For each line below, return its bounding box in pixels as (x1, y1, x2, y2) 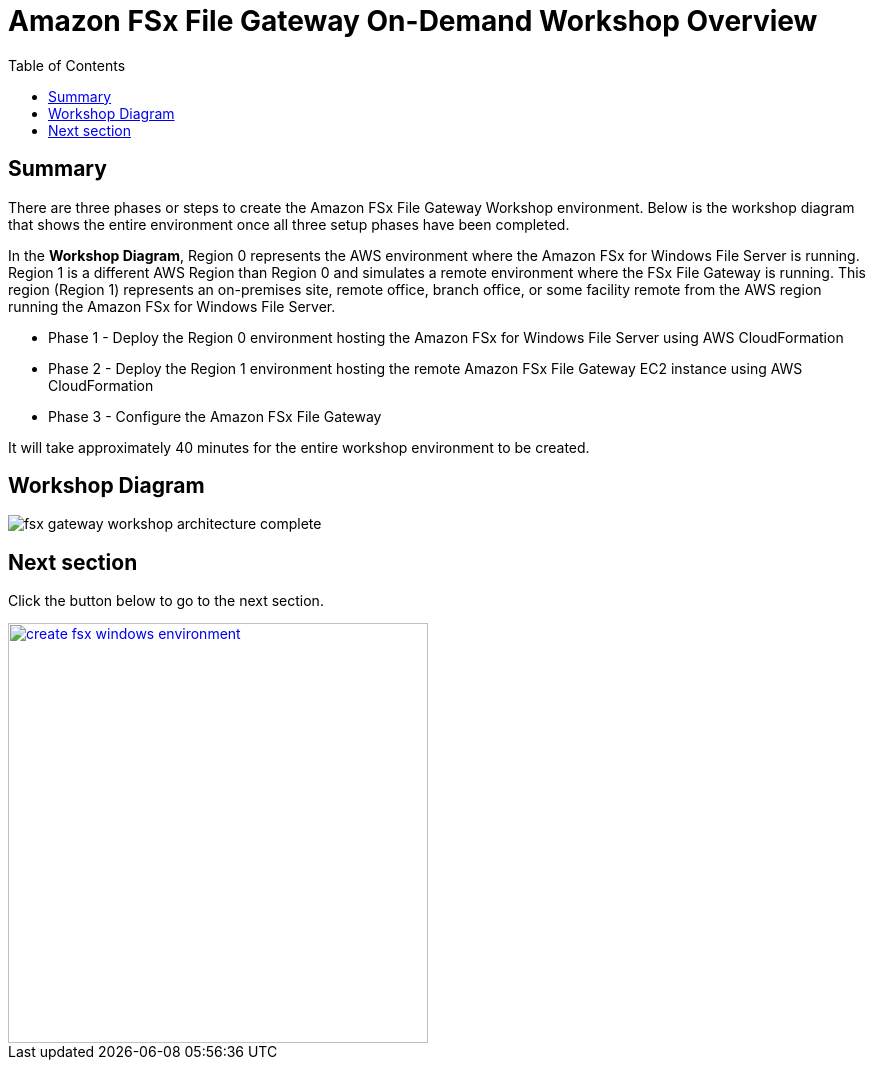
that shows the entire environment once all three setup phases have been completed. (8, 215, 570, 233)
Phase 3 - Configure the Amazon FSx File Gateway (48, 407, 382, 425)
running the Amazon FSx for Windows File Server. (8, 297, 336, 315)
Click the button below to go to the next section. (8, 592, 324, 610)
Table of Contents (8, 56, 126, 74)
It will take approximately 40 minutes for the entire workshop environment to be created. (8, 438, 590, 456)
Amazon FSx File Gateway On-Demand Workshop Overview (8, 4, 818, 38)
